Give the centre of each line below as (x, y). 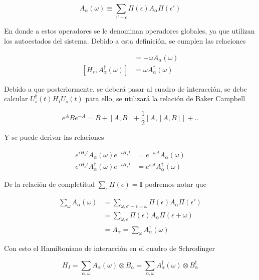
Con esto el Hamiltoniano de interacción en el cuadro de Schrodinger (110, 248)
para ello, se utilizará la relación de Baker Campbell (165, 98)
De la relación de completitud (50, 184)
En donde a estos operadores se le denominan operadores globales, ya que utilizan (129, 31)
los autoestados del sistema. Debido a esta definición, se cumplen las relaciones (125, 40)
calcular (16, 98)
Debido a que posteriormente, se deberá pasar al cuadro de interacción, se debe (125, 88)
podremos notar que (176, 184)
